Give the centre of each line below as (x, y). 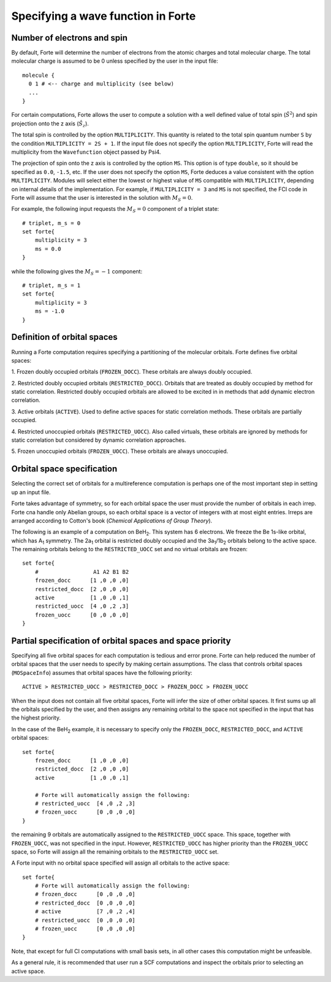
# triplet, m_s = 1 (51, 285)
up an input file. (31, 492)
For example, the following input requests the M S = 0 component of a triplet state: (115, 210)
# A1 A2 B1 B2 (82, 572)
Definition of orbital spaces (64, 337)
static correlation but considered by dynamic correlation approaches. (99, 440)
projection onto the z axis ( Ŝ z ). (50, 124)
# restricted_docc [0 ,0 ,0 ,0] (85, 903)
